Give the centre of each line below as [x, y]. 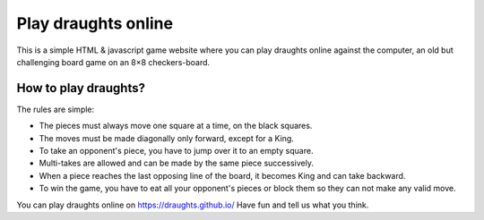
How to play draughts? [81, 88]
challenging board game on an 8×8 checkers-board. [113, 62]
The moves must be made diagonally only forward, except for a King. [167, 138]
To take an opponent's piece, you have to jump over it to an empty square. [176, 151]
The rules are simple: [56, 109]
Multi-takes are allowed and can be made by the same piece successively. [176, 163]
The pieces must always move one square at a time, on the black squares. [176, 126]
